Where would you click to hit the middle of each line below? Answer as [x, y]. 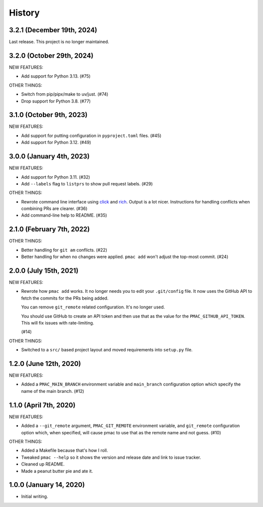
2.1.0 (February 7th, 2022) [49, 229]
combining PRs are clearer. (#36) [54, 209]
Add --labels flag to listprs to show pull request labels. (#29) [87, 183]
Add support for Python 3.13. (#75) [56, 76]
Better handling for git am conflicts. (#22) [64, 250]
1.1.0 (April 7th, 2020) [42, 405]
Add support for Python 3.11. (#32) [56, 177]
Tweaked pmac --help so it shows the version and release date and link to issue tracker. [111, 457]
